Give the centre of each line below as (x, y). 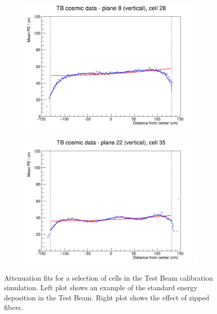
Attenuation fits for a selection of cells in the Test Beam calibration (108, 277)
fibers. (14, 307)
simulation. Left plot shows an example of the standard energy (101, 287)
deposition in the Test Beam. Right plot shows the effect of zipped (107, 297)
